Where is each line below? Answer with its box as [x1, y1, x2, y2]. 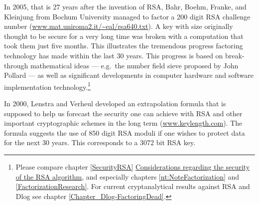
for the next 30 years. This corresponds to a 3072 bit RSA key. [4, 137, 196, 148]
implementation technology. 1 [4, 80, 91, 92]
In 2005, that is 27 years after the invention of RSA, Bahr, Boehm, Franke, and [4, 1, 247, 11]
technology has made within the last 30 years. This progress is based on [4, 50, 223, 60]
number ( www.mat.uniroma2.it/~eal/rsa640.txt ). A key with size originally [4, 21, 233, 31]
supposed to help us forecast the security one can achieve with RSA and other [4, 108, 243, 118]
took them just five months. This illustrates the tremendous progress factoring [4, 40, 243, 51]
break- [225, 50, 245, 60]
